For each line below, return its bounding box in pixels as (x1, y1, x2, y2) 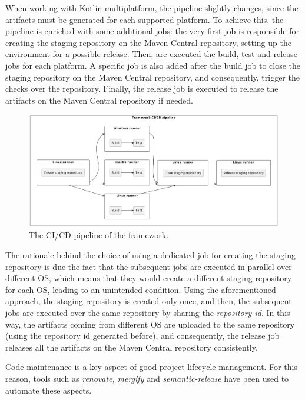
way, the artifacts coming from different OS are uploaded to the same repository (5, 318, 295, 330)
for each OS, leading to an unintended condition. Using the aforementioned (5, 283, 276, 295)
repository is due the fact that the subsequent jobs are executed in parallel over (5, 260, 292, 272)
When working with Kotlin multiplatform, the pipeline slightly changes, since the (5, 2, 299, 14)
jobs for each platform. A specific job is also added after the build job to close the (5, 59, 301, 71)
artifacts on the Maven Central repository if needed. (5, 94, 193, 106)
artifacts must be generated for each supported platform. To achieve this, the (5, 13, 284, 25)
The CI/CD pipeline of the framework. (29, 229, 169, 241)
